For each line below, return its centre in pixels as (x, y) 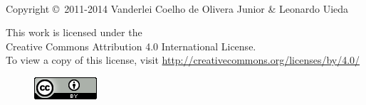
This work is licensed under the (74, 32)
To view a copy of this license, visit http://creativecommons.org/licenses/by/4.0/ (183, 60)
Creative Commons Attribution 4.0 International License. (131, 46)
